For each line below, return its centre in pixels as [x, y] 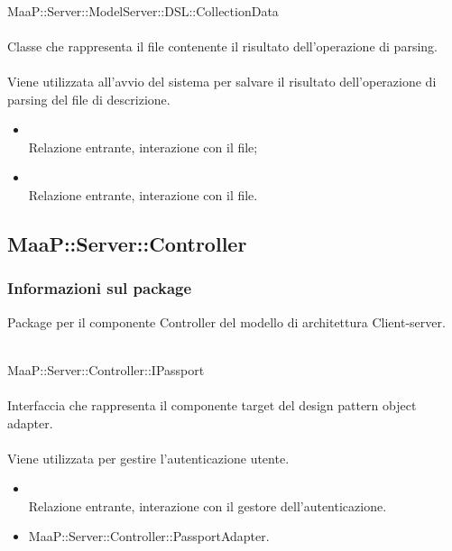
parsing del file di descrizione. [89, 99]
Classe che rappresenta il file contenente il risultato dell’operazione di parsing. [222, 46]
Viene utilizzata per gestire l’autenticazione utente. [148, 458]
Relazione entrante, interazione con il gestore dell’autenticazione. [208, 505]
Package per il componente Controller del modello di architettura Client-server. [226, 321]
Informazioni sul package [100, 288]
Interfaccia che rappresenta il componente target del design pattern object [212, 404]
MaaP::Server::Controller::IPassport [106, 369]
